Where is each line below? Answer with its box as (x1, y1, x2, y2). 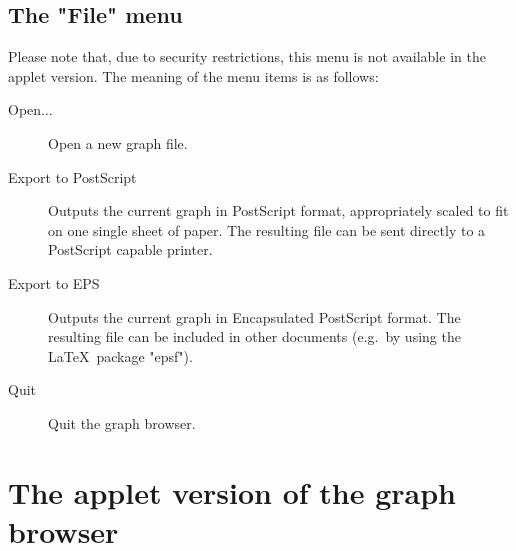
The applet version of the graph (8, 471, 456, 512)
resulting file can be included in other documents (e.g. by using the (48, 326, 461, 347)
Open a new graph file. (48, 132, 188, 153)
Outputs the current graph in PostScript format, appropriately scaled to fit (48, 200, 509, 221)
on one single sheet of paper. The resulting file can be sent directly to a (48, 219, 486, 240)
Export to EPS (8, 272, 100, 293)
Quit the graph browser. (48, 412, 196, 433)
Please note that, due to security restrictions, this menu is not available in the (8, 46, 486, 67)
